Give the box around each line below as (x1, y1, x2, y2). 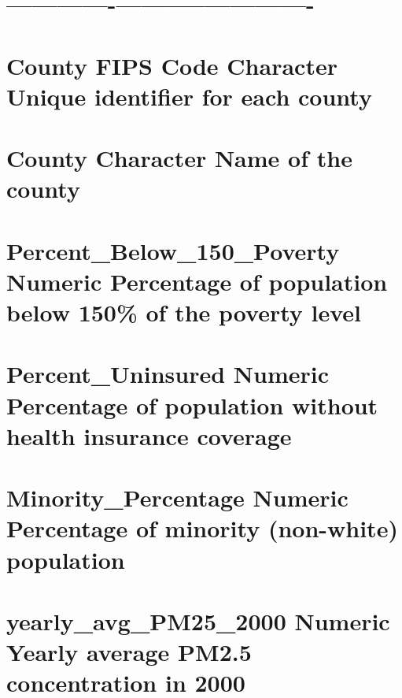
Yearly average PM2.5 (6, 636, 252, 668)
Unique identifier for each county (6, 80, 372, 112)
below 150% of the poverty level (6, 296, 361, 329)
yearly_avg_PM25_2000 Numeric (6, 604, 390, 637)
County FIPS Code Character (6, 49, 337, 81)
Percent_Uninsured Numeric (6, 358, 329, 390)
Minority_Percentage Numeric (6, 481, 349, 514)
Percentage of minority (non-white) (6, 512, 398, 544)
